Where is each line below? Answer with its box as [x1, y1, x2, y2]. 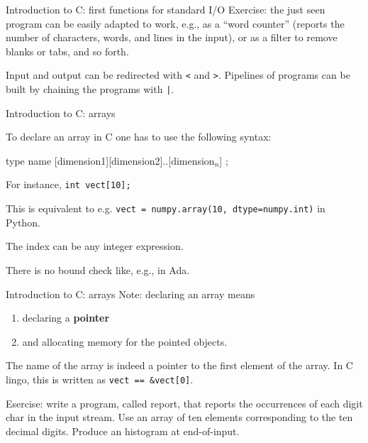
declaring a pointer [22, 310, 110, 325]
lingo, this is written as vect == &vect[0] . [6, 371, 194, 386]
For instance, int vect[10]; [6, 177, 131, 192]
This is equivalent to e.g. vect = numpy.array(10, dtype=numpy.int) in [6, 201, 325, 216]
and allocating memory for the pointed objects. [22, 334, 228, 349]
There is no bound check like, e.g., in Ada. [6, 262, 190, 277]
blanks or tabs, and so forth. [6, 43, 129, 58]
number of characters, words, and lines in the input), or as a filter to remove [6, 30, 338, 45]
